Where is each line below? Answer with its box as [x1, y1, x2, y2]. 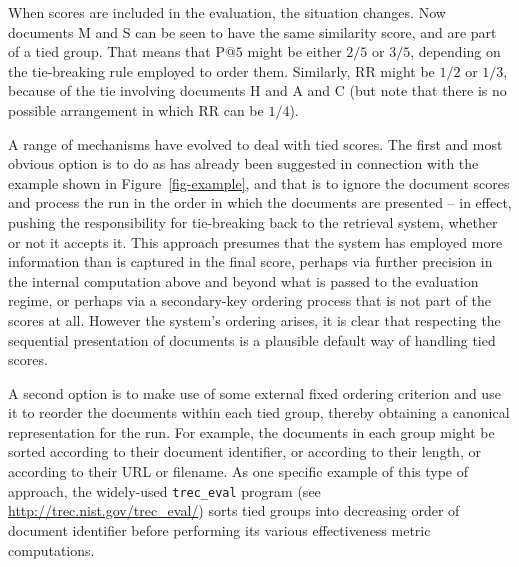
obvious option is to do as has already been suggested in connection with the [8, 153, 479, 174]
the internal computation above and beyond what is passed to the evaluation [8, 270, 479, 291]
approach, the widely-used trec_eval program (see [8, 480, 321, 501]
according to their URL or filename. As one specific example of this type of [8, 461, 468, 482]
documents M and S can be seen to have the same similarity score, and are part [8, 21, 497, 42]
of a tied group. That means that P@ [8, 41, 236, 62]
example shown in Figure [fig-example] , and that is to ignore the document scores [8, 172, 510, 193]
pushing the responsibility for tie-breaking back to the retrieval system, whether [8, 211, 498, 232]
